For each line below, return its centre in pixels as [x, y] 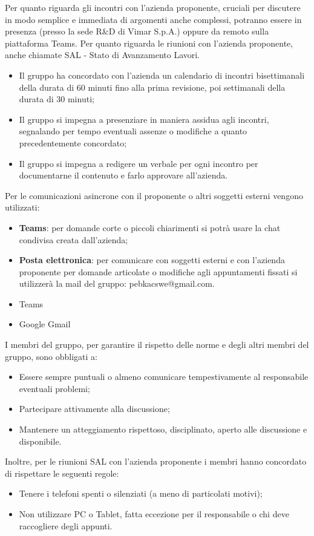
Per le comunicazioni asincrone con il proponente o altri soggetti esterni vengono [154, 195]
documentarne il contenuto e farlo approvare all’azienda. [123, 175]
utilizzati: [22, 207]
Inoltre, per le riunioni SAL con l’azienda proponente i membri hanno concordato [156, 461]
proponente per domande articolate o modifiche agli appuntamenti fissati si [158, 271]
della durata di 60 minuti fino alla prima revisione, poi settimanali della [152, 87]
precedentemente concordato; [73, 142]
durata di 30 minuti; [57, 99]
